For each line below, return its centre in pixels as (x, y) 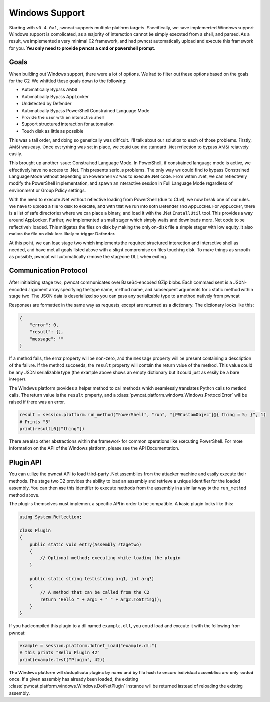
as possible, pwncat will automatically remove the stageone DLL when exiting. (88, 257)
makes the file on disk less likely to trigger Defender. (62, 234)
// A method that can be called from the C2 (95, 593)
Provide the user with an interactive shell (63, 117)
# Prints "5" (35, 422)
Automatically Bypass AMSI (49, 90)
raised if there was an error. (37, 402)
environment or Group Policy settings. (47, 190)
